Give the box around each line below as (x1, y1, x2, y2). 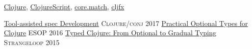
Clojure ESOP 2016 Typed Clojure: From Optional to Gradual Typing (4, 27, 217, 38)
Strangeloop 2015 (4, 37, 60, 47)
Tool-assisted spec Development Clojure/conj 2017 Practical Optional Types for (4, 18, 248, 28)
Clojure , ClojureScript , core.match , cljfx (4, 1, 125, 11)
